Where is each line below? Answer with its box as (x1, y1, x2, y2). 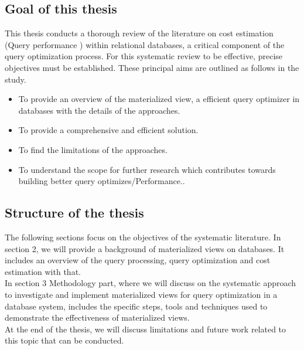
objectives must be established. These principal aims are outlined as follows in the (5, 61, 299, 73)
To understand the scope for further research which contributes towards (18, 163, 276, 175)
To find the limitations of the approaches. (18, 143, 168, 155)
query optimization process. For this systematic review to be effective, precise (5, 50, 283, 62)
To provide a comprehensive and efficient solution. (18, 124, 199, 136)
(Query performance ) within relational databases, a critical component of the (5, 38, 285, 50)
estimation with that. (5, 265, 81, 277)
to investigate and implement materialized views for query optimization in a (5, 288, 278, 300)
